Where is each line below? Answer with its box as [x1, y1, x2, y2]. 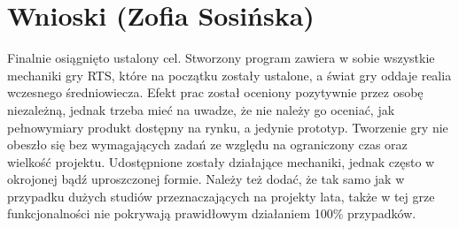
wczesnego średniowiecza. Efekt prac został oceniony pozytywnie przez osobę [7, 83, 424, 102]
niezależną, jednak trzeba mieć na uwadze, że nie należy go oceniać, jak [7, 100, 395, 118]
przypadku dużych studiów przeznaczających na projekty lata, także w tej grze [7, 186, 435, 205]
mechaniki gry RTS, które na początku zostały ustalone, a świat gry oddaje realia [7, 65, 452, 84]
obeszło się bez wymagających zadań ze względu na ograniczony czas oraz [7, 135, 408, 154]
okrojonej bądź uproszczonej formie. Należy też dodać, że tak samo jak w [7, 170, 405, 188]
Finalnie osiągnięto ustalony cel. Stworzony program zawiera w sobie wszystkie [7, 49, 435, 67]
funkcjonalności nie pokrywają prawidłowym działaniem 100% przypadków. [7, 204, 416, 223]
